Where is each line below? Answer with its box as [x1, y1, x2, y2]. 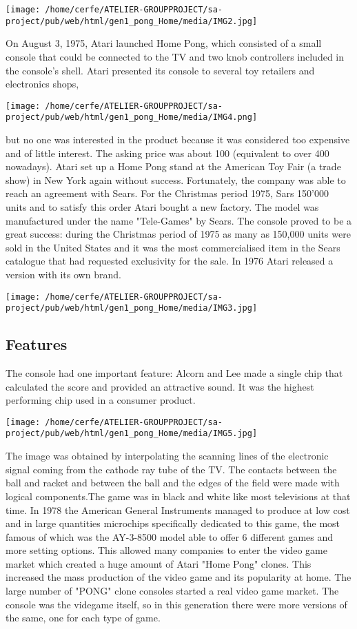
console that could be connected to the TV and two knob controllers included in [6, 49, 345, 63]
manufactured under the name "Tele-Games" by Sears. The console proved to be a [6, 213, 352, 227]
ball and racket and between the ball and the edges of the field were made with [6, 475, 340, 490]
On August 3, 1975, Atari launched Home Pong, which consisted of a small [6, 36, 322, 50]
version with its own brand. [6, 267, 121, 281]
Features [6, 333, 68, 355]
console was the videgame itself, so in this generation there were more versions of [6, 597, 347, 611]
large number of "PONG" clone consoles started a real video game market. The [6, 584, 339, 598]
